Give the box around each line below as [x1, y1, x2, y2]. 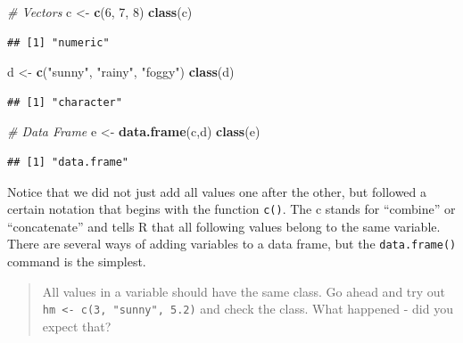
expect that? [42, 316, 112, 335]
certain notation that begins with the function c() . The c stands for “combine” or [7, 200, 456, 218]
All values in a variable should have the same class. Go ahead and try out [42, 282, 446, 300]
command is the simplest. [7, 252, 146, 271]
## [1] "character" [7, 95, 122, 109]
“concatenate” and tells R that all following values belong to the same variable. [7, 216, 441, 235]
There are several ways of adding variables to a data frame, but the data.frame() [7, 234, 457, 253]
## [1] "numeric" [7, 36, 110, 49]
